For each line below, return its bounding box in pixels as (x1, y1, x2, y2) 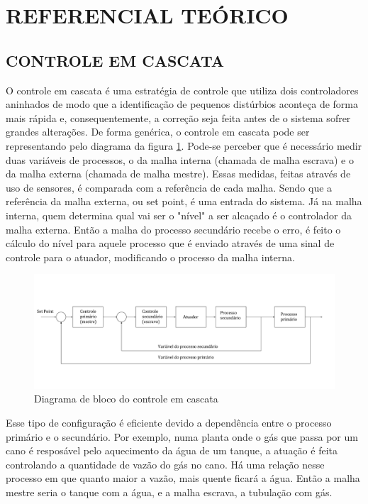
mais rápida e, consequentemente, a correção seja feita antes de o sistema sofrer (6, 110, 351, 125)
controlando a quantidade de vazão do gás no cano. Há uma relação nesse (6, 456, 325, 471)
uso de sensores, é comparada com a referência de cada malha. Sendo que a (6, 180, 333, 195)
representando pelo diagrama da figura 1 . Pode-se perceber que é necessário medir (6, 138, 362, 153)
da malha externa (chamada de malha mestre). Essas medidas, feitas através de (6, 166, 351, 181)
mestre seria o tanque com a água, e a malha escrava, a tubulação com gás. (6, 484, 333, 499)
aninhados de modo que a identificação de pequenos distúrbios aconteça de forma (6, 97, 358, 111)
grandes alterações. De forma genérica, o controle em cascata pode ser (6, 124, 310, 139)
